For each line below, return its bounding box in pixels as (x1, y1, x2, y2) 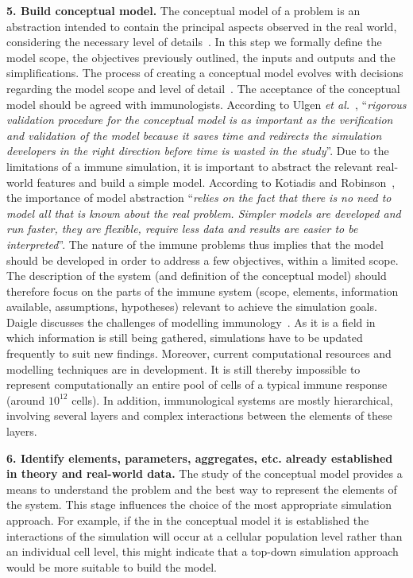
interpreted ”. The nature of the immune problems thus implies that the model (6, 235, 384, 252)
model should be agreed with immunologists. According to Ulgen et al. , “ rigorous (6, 95, 407, 112)
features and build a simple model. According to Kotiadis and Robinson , (37, 173, 396, 190)
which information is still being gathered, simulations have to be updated (6, 329, 363, 346)
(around (6, 391, 45, 408)
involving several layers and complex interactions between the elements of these (6, 407, 392, 424)
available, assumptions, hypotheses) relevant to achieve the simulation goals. (6, 298, 377, 315)
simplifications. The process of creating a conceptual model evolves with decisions (6, 64, 403, 81)
